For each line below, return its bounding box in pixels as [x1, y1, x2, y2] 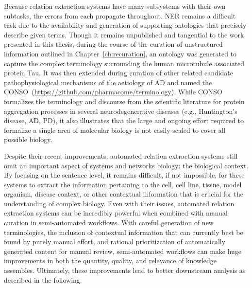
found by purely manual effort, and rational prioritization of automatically [4, 236, 226, 247]
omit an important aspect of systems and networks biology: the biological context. [4, 160, 249, 170]
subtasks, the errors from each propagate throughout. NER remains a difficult [4, 10, 236, 20]
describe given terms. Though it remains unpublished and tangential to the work [4, 29, 244, 39]
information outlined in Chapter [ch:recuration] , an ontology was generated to [4, 48, 237, 58]
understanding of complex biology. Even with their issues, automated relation [4, 198, 235, 208]
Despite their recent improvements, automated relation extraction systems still [4, 150, 238, 161]
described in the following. [4, 274, 82, 285]
